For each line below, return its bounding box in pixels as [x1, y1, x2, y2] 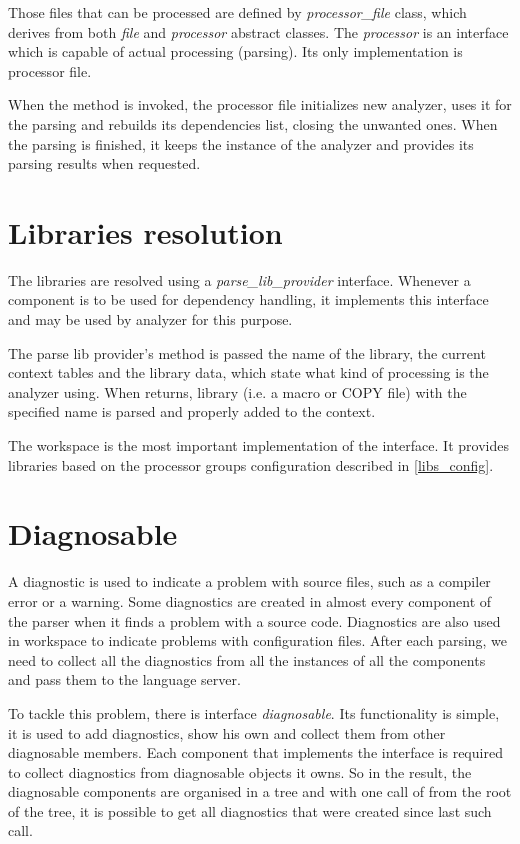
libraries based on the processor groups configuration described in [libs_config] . [8, 454, 494, 475]
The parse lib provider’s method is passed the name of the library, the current [8, 342, 486, 363]
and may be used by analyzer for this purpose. [8, 309, 293, 330]
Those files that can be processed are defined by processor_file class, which [8, 2, 467, 22]
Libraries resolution [8, 211, 283, 252]
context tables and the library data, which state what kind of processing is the [8, 362, 489, 383]
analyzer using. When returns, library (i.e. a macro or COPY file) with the [8, 381, 467, 402]
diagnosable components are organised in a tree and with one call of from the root [8, 781, 512, 802]
